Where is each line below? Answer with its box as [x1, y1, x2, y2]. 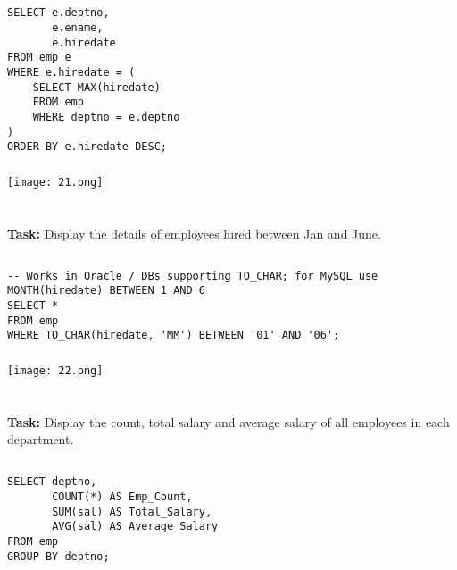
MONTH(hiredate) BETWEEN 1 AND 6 [7, 284, 205, 298]
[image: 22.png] [7, 364, 104, 377]
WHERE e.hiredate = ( [7, 66, 136, 80]
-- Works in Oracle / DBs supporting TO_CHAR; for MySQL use [7, 269, 378, 282]
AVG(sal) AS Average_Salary [52, 520, 219, 533]
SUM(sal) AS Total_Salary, [52, 505, 212, 518]
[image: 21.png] [7, 175, 104, 189]
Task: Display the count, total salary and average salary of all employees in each [7, 412, 450, 431]
